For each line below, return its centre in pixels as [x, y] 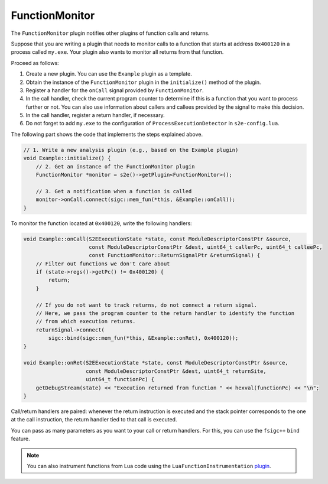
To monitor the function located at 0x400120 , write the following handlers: [101, 223]
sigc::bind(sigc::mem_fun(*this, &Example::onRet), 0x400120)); [143, 338]
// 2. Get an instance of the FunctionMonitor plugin [115, 166]
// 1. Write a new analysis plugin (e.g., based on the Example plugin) [131, 150]
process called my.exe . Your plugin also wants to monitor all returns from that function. [117, 52]
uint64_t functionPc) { [120, 379]
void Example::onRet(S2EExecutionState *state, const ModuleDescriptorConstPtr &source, [156, 363]
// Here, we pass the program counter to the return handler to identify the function [165, 314]
